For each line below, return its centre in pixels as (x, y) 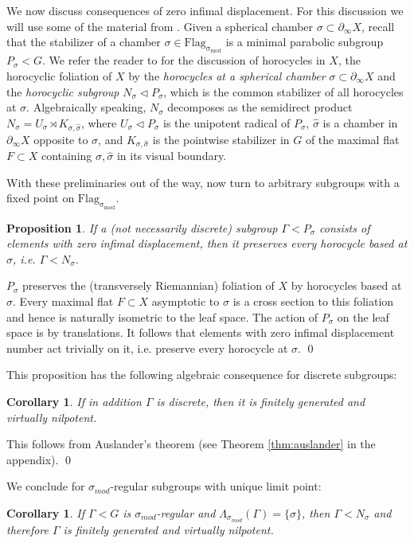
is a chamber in (360, 122)
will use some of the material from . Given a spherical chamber (160, 26)
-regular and (186, 512)
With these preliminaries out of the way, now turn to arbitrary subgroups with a (203, 182)
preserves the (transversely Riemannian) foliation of (148, 285)
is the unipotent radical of (227, 122)
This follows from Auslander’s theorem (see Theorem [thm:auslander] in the (191, 444)
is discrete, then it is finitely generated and (261, 401)
